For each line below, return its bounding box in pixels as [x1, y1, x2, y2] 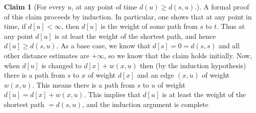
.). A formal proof [194, 1, 249, 11]
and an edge [137, 70, 174, 80]
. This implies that [84, 89, 141, 100]
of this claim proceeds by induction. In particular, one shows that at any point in [4, 11, 252, 21]
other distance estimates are [4, 50, 90, 60]
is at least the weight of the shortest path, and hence [54, 30, 216, 41]
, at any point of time [71, 1, 137, 11]
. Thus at [216, 21, 245, 31]
